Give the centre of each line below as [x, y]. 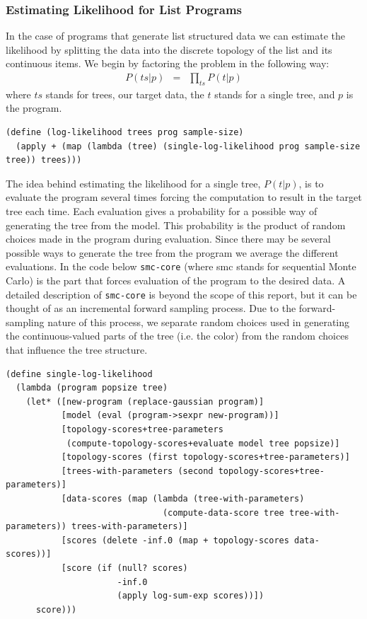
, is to [311, 183]
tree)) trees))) [44, 160]
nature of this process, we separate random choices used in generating [199, 322]
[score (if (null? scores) [124, 568]
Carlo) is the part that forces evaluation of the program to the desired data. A [176, 280]
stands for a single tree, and [275, 94]
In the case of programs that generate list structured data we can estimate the [176, 36]
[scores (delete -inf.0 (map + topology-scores [175, 540]
